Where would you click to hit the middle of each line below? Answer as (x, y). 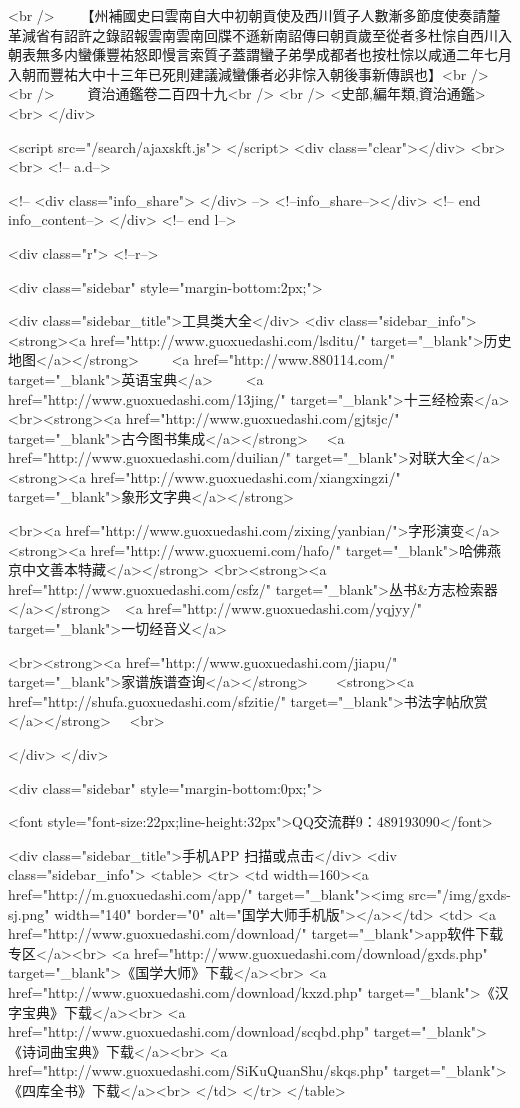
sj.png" (29, 913)
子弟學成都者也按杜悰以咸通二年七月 (392, 54)
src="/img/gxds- (459, 893)
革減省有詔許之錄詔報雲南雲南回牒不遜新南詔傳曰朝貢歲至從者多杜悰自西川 (253, 34)
